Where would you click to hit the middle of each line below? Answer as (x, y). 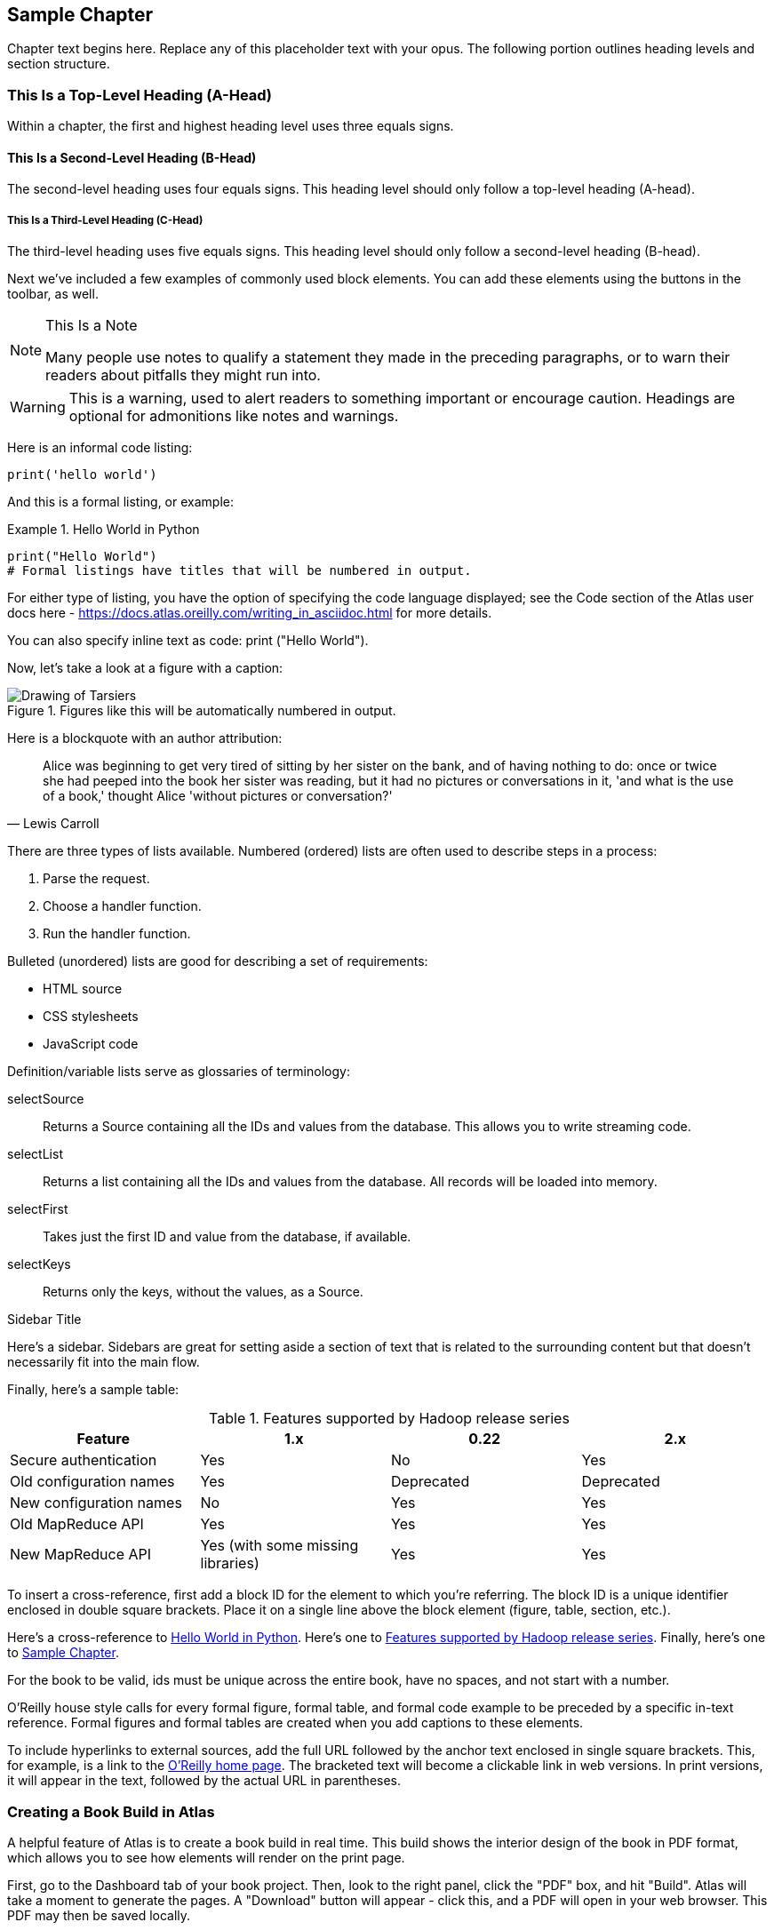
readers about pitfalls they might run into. (183, 375)
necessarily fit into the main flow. (104, 1362)
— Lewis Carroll (53, 824)
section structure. (59, 64)
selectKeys (39, 1264)
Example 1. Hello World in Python (104, 530)
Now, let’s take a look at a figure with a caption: (145, 668)
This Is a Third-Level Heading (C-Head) (105, 220)
